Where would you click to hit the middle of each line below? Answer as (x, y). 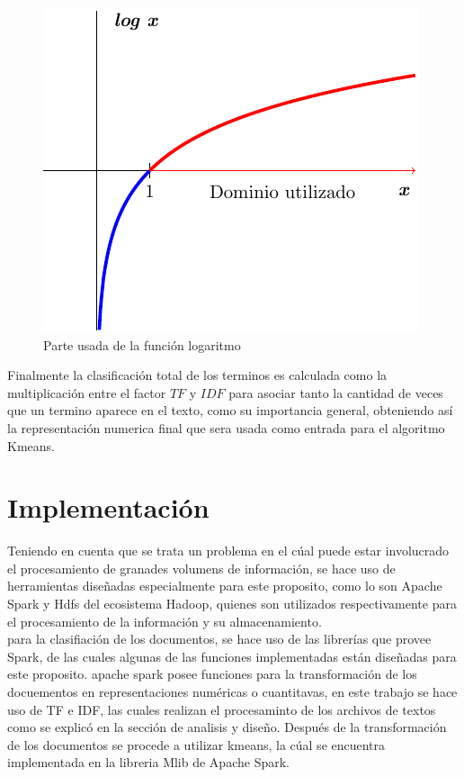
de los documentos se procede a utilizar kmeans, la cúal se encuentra (196, 744)
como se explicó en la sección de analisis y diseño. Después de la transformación (227, 727)
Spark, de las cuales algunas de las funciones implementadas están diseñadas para (232, 656)
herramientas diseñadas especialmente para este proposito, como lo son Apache (225, 586)
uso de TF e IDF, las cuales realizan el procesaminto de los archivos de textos (222, 709)
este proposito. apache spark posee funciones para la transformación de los (212, 674)
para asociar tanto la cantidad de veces (336, 392)
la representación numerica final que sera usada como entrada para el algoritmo (226, 427)
